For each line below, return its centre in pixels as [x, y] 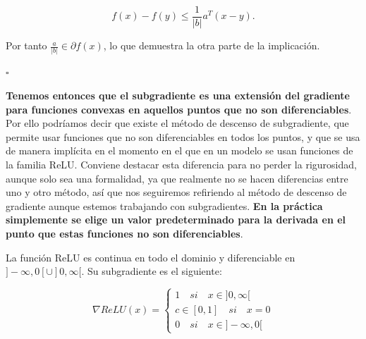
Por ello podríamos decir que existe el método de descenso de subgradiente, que [177, 123]
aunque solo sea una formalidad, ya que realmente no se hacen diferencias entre [177, 178]
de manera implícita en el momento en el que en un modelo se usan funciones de [179, 150]
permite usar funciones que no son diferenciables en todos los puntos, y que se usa [183, 136]
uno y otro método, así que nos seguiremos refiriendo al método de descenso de [176, 192]
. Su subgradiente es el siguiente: [152, 271]
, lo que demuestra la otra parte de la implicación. [212, 45]
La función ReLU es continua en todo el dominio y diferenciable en [151, 257]
